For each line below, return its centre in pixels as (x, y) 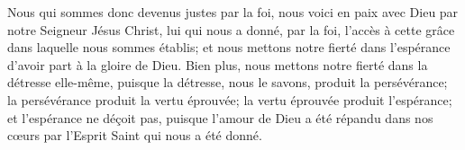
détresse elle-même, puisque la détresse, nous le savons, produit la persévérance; (228, 82)
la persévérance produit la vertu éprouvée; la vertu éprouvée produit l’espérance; (230, 99)
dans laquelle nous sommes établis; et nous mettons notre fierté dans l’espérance (229, 47)
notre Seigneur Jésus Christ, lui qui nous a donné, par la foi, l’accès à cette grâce (231, 29)
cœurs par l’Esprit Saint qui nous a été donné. (135, 135)
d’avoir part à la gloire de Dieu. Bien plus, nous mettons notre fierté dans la (218, 64)
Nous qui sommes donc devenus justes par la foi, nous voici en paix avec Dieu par (233, 12)
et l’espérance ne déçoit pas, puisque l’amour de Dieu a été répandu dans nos (220, 117)
